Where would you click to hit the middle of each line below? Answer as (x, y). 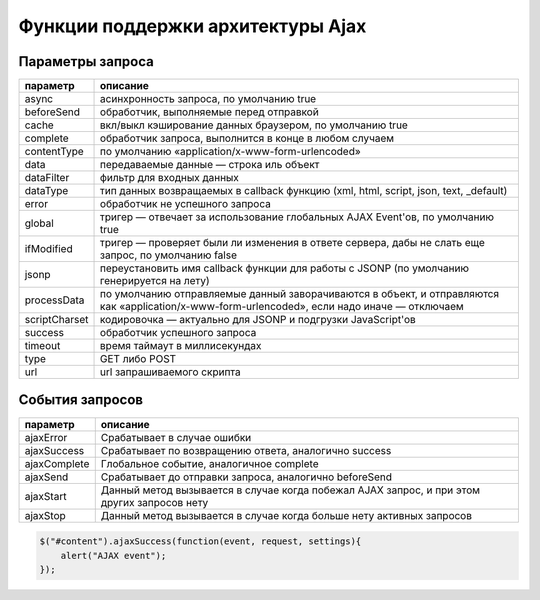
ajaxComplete (57, 463)
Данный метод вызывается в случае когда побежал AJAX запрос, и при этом (290, 490)
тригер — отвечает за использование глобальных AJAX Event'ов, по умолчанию (297, 217)
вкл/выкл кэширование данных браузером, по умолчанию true (254, 125)
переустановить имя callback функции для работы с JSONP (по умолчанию (285, 268)
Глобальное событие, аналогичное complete (209, 463)
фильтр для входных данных (170, 178)
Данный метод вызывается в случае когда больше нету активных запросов (286, 515)
